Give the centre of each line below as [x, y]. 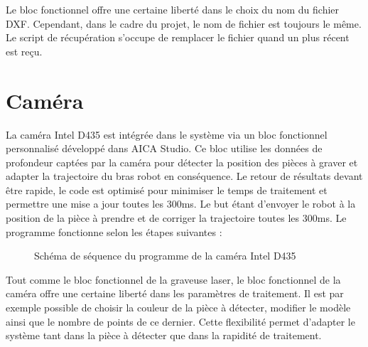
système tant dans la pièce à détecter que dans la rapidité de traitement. [164, 335]
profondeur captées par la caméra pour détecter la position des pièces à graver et [182, 162]
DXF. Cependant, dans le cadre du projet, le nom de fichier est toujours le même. [184, 23]
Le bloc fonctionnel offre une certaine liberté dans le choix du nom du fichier [173, 9]
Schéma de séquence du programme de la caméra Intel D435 [165, 256]
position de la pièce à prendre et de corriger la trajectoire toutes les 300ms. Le [176, 218]
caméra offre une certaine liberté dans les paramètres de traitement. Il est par [175, 293]
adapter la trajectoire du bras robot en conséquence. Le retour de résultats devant [184, 176]
